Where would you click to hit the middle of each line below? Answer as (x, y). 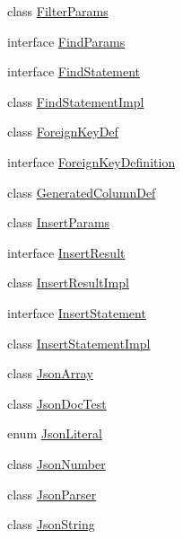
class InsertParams (59, 222)
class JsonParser (52, 494)
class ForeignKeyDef (63, 132)
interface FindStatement (74, 71)
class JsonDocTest (57, 403)
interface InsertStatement (77, 312)
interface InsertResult (66, 252)
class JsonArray (50, 373)
